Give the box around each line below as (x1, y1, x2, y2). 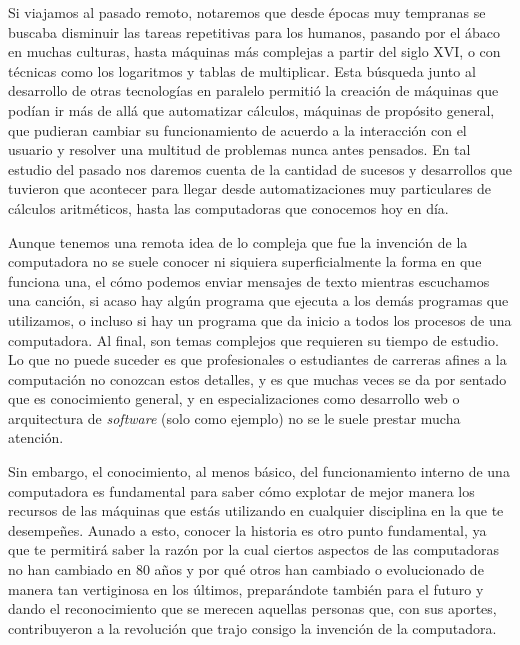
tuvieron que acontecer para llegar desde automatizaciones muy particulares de (8, 178, 492, 199)
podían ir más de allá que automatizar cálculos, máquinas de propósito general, (8, 99, 495, 120)
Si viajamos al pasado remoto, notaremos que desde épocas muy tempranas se (8, 2, 486, 22)
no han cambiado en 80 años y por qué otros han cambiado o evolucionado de (8, 559, 484, 580)
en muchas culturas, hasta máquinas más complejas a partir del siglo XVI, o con (8, 41, 501, 62)
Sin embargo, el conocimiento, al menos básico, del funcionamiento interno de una (8, 461, 510, 482)
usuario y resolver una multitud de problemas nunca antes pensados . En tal (8, 139, 471, 160)
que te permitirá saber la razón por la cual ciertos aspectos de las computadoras (8, 539, 500, 560)
